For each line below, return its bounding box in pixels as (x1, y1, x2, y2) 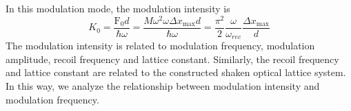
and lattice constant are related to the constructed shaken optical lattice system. (6, 65, 346, 79)
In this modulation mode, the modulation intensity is (6, 1, 230, 15)
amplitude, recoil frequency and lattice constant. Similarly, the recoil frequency (6, 51, 339, 66)
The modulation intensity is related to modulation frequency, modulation (6, 38, 315, 53)
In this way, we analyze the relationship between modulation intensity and (6, 78, 320, 92)
